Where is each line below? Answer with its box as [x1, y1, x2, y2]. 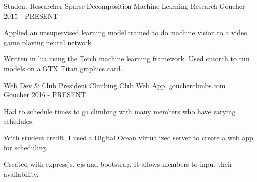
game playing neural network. [4, 37, 93, 47]
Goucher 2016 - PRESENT [4, 90, 86, 100]
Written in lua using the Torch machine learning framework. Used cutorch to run [4, 53, 250, 64]
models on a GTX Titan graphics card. [4, 63, 123, 73]
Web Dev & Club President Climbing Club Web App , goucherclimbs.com [4, 80, 226, 90]
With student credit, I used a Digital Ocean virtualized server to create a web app [4, 132, 253, 142]
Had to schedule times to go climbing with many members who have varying [4, 106, 236, 116]
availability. [4, 168, 39, 179]
